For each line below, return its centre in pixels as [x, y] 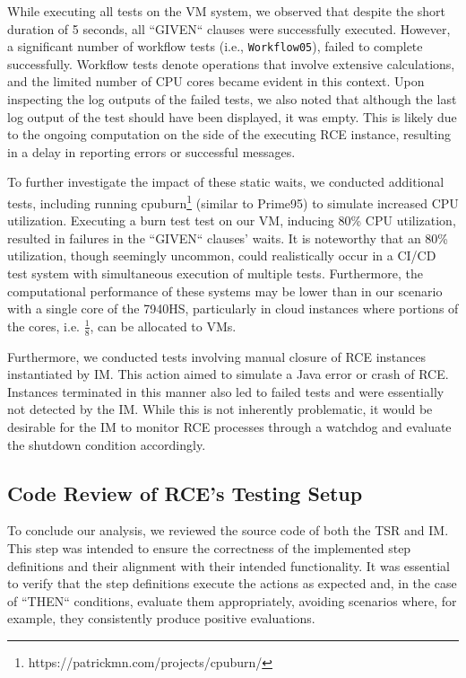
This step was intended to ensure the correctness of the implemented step [209, 548]
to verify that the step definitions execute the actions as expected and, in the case [232, 583]
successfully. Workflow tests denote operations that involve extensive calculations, [231, 63]
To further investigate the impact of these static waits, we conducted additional [226, 182]
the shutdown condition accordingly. [107, 444]
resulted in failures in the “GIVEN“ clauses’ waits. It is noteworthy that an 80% [228, 238]
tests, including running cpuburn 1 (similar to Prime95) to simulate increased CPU [233, 202]
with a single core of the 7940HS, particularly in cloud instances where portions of [233, 308]
